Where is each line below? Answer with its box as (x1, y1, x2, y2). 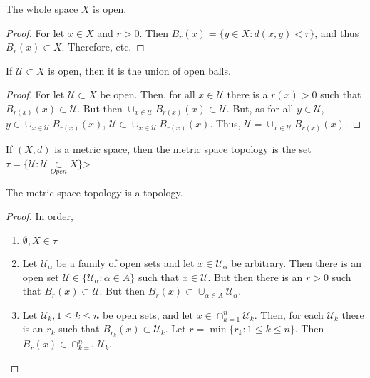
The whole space (6, 1, 78, 16)
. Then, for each (254, 307, 324, 322)
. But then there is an (207, 269, 303, 284)
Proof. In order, (6, 209, 73, 224)
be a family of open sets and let (56, 256, 195, 270)
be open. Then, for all (100, 87, 195, 102)
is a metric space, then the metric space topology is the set (54, 142, 312, 156)
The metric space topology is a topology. (6, 184, 183, 199)
